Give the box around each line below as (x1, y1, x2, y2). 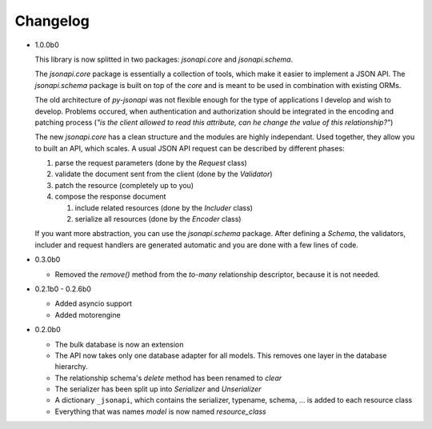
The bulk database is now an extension (54, 339, 184, 349)
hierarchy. (54, 362, 88, 371)
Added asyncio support (54, 299, 132, 308)
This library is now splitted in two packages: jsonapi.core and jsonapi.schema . (34, 54, 294, 64)
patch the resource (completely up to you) (54, 180, 194, 190)
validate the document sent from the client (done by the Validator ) (54, 169, 273, 179)
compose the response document (54, 192, 166, 202)
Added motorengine (54, 310, 121, 319)
